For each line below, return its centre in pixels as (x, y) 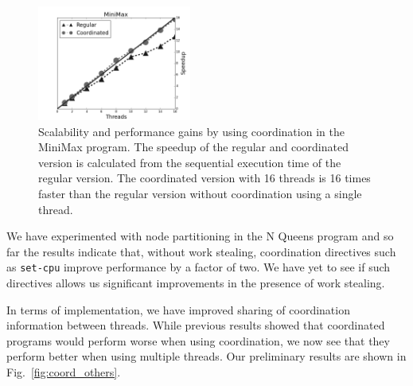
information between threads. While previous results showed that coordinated (196, 325)
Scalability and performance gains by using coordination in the (191, 131)
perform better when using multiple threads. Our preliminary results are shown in (206, 356)
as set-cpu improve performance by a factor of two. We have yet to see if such (199, 267)
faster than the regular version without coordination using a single (200, 194)
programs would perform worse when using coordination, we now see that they (198, 340)
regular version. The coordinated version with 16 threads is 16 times (205, 178)
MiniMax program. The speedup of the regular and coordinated (193, 147)
